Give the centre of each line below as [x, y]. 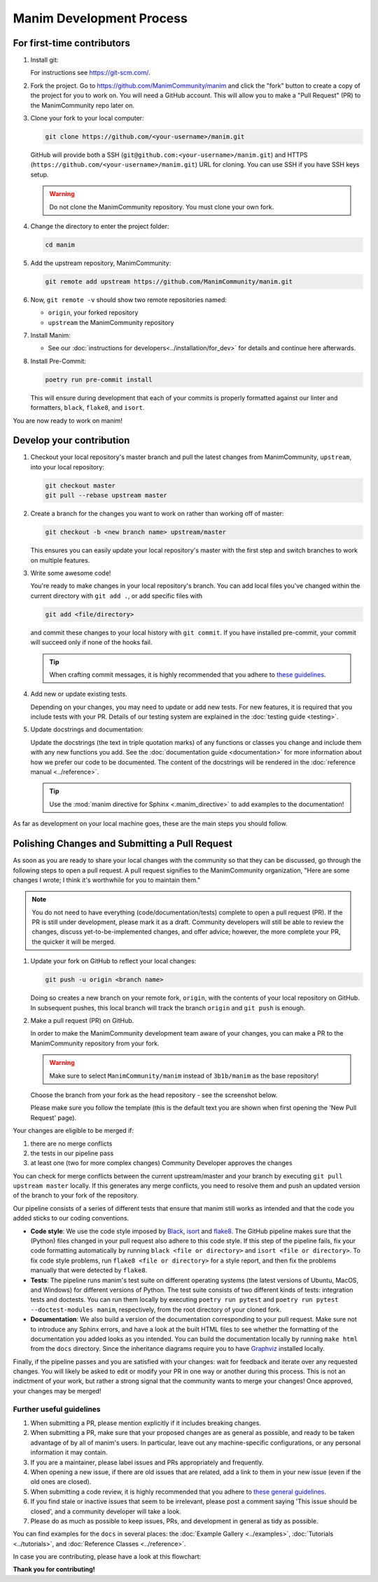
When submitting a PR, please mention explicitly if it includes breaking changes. [146, 1423]
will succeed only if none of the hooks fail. [91, 642]
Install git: [44, 60]
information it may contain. [69, 1452]
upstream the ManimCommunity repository [111, 322]
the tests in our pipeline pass [72, 1153]
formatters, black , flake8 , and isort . [87, 408]
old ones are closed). [61, 1482]
